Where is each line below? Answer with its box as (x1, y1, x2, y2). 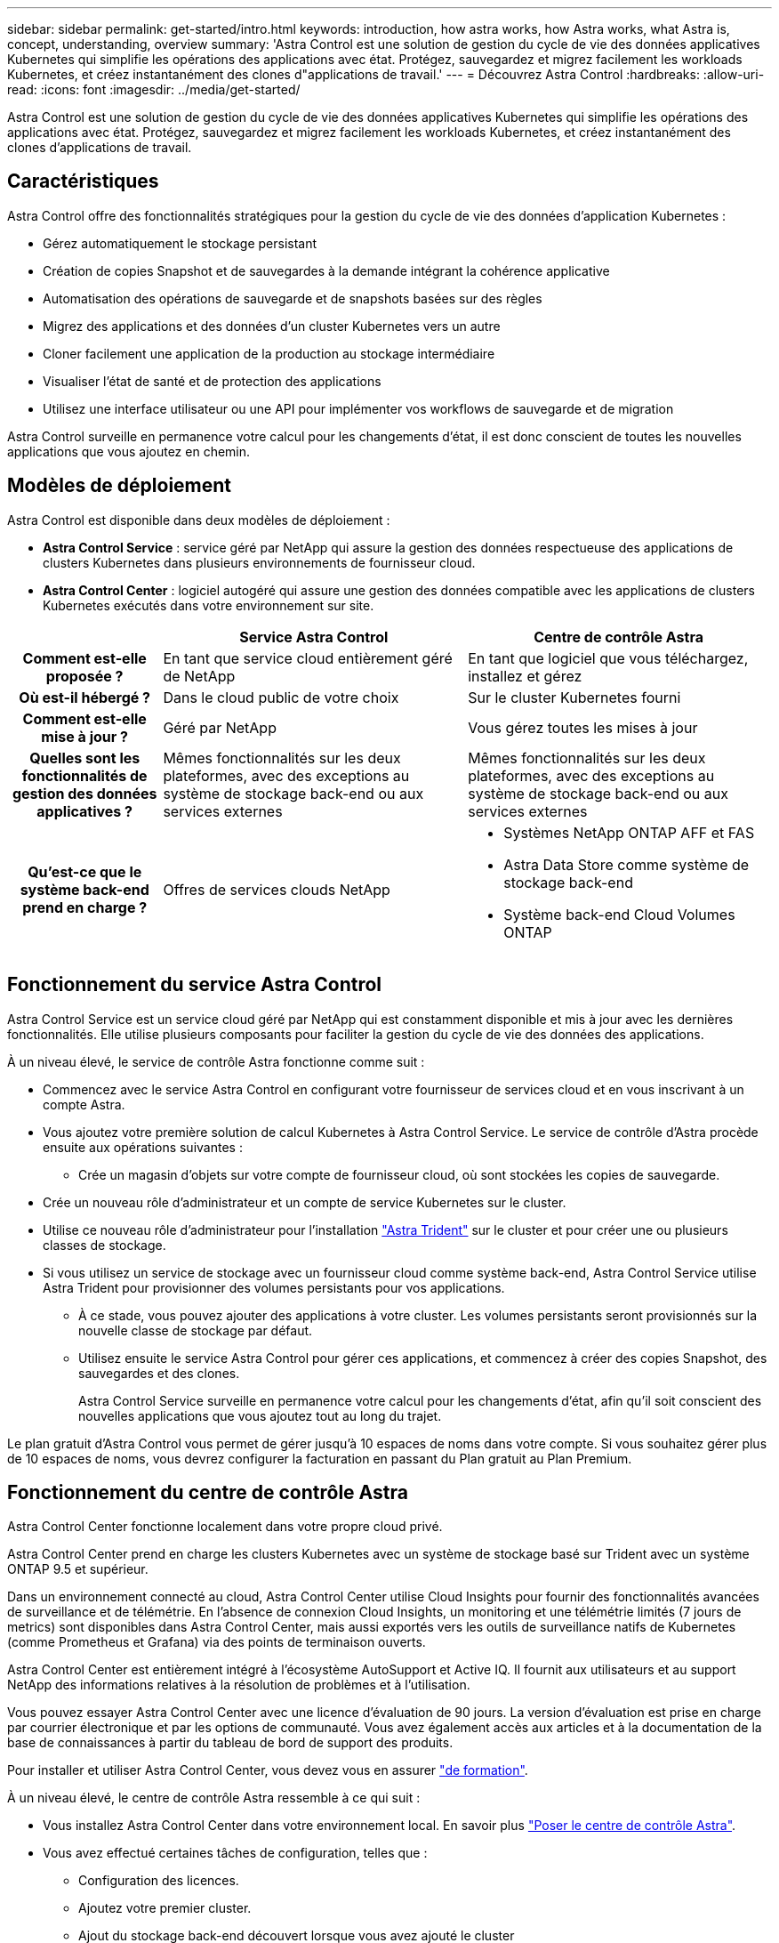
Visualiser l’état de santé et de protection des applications (43, 373, 381, 389)
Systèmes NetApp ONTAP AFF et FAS (503, 823, 755, 842)
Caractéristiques (7, 170, 159, 193)
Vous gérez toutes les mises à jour (468, 718, 698, 737)
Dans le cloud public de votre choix (163, 688, 399, 706)
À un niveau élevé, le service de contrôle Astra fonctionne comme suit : (7, 1053, 425, 1069)
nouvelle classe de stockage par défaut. (78, 1322, 313, 1338)
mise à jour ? (41, 727, 129, 746)
